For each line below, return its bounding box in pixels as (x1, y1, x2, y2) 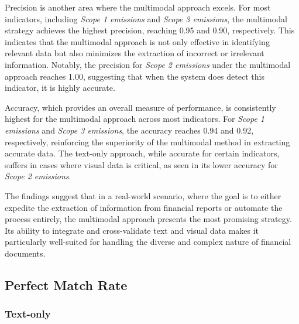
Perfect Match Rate (5, 275, 128, 294)
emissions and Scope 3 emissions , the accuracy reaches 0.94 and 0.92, (5, 124, 254, 136)
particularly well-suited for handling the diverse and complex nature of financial (5, 236, 291, 248)
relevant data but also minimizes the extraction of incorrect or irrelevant (5, 47, 264, 59)
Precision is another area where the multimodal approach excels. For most (5, 1, 271, 13)
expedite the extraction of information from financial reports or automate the (5, 201, 283, 213)
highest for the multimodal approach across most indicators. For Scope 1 (5, 112, 265, 125)
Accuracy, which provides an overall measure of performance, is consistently (5, 101, 276, 113)
